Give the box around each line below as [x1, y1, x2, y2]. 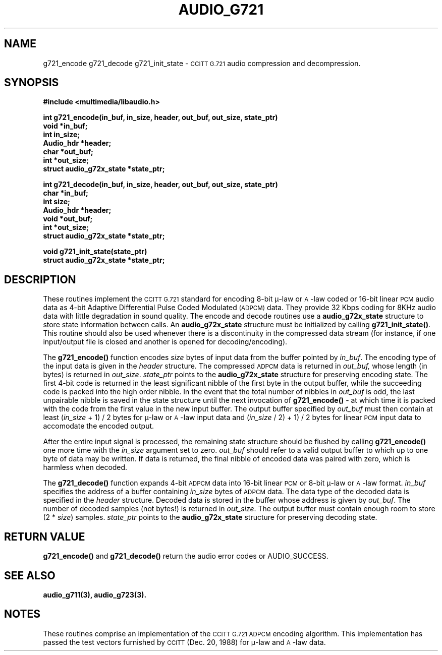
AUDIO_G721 [178, 1, 264, 18]
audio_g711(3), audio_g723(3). [43, 590, 147, 599]
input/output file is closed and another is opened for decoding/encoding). [43, 337, 288, 346]
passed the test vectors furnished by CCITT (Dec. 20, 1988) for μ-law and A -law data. [43, 637, 326, 646]
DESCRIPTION [4, 273, 76, 286]
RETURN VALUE [4, 530, 85, 543]
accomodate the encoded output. [43, 422, 154, 431]
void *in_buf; [43, 122, 88, 131]
